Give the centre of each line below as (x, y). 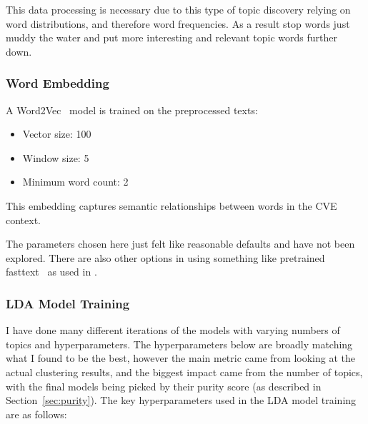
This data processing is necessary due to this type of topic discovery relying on (178, 9)
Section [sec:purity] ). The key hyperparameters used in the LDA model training (181, 400)
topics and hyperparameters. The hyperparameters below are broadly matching (179, 344)
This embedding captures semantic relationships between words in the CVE (171, 205)
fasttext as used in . (51, 272)
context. (23, 219)
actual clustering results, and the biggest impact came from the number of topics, (184, 372)
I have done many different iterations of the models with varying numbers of (173, 330)
